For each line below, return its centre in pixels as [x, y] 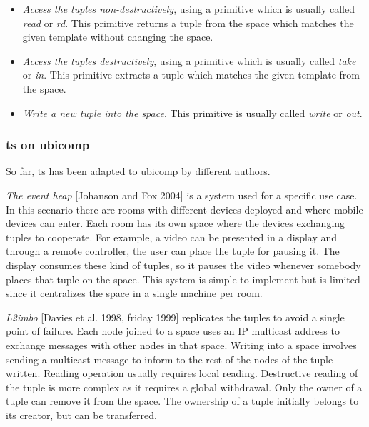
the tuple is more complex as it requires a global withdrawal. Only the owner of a [184, 387]
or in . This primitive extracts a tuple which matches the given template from [191, 75]
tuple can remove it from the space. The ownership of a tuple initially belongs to [182, 401]
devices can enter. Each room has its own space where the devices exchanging [176, 223]
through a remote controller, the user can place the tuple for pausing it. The [173, 251]
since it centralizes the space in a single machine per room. [134, 293]
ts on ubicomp [48, 145]
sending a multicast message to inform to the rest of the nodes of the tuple [170, 359]
